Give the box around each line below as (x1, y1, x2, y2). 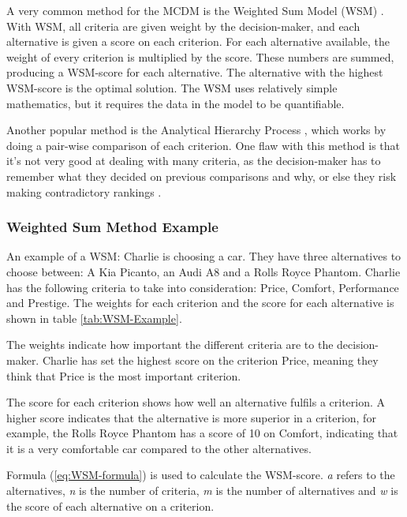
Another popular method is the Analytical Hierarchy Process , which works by (6, 122, 386, 138)
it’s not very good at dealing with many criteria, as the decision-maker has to (6, 152, 381, 169)
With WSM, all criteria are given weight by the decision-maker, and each (6, 17, 360, 34)
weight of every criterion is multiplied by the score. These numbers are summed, (6, 48, 394, 65)
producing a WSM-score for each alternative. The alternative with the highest (6, 64, 383, 81)
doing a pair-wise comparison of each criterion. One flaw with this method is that (6, 137, 401, 153)
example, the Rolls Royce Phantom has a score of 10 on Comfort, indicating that (6, 425, 398, 441)
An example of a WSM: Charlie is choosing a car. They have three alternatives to (6, 248, 401, 264)
